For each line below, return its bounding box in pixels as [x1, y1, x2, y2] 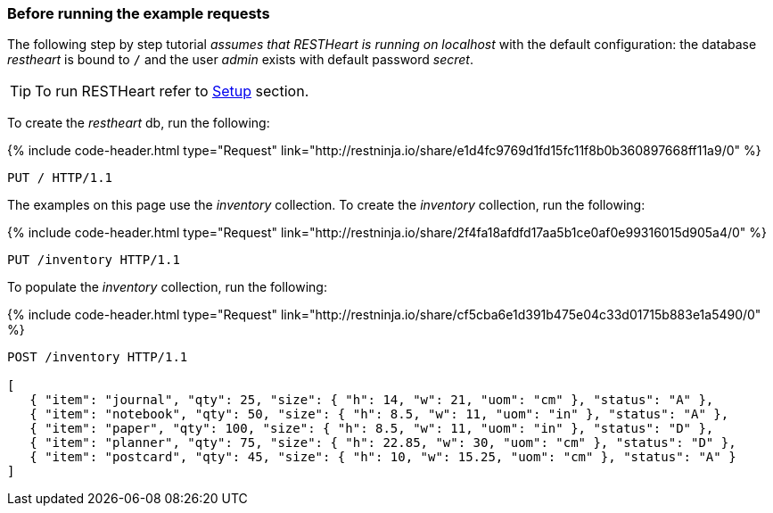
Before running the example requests [7, 4, 270, 22]
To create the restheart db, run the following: [7, 115, 270, 131]
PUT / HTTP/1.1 [7, 170, 113, 186]
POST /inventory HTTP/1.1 [7, 350, 188, 365]
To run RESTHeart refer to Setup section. [35, 82, 309, 101]
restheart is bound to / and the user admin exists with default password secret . [7, 52, 473, 68]
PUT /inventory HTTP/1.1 [7, 252, 180, 268]
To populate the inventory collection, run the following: [7, 279, 327, 295]
